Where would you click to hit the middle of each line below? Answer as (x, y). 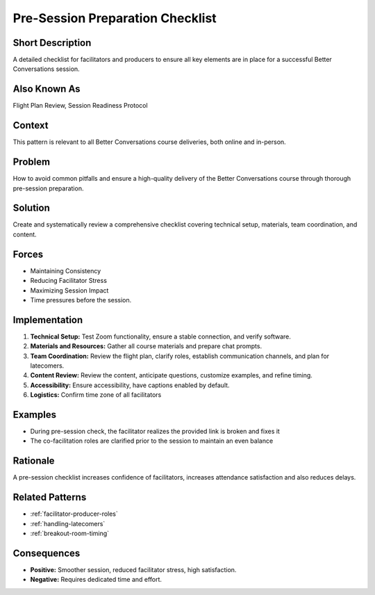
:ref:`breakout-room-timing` (70, 533)
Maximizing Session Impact (69, 290)
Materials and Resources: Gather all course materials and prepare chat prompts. (146, 346)
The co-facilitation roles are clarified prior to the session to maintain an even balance (152, 441)
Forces (28, 254)
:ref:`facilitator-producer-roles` (74, 514)
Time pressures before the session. (81, 300)
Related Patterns (50, 497)
